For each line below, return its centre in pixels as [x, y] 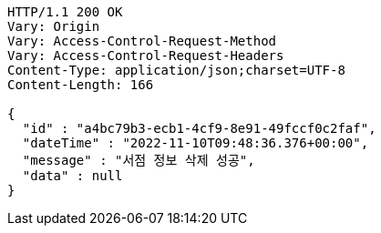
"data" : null [72, 176]
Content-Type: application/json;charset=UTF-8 [176, 70]
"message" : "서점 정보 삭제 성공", [139, 160]
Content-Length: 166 [81, 85]
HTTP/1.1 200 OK [65, 12]
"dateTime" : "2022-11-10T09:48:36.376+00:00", [196, 143]
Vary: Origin [54, 26]
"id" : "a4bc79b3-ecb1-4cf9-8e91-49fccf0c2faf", [199, 128]
